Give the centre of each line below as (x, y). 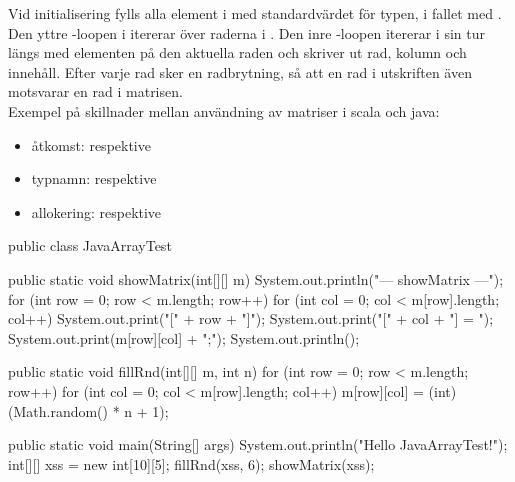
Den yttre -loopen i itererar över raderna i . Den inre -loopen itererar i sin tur (246, 32)
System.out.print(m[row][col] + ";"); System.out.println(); (184, 337)
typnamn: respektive (94, 178)
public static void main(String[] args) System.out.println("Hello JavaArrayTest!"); (258, 444)
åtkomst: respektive (91, 144)
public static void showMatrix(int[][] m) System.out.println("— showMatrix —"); (256, 278)
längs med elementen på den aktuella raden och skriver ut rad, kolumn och (237, 52)
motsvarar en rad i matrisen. (95, 91)
